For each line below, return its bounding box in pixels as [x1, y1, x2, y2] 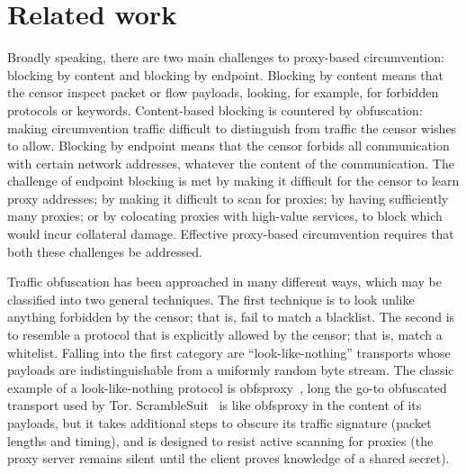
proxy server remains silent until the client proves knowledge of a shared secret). [7, 449, 450, 468]
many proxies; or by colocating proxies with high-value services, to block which [7, 206, 443, 225]
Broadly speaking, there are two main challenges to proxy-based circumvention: [7, 48, 444, 67]
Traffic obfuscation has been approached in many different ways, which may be [7, 272, 442, 291]
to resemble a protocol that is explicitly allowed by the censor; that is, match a [7, 325, 443, 344]
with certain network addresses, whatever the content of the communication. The [7, 153, 454, 172]
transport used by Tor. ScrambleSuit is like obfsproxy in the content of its [7, 396, 422, 415]
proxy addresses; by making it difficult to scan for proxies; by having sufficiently [7, 188, 449, 207]
